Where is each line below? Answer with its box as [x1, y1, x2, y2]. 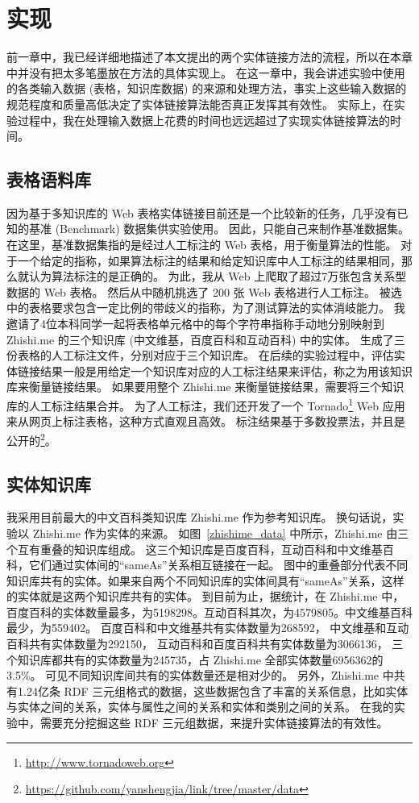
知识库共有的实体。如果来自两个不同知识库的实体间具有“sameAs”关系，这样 [6, 572, 404, 589]
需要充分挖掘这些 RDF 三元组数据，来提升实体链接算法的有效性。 [39, 714, 388, 731]
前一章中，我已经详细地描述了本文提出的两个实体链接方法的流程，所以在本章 [6, 48, 413, 65]
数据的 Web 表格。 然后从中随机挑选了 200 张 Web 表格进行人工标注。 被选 [6, 283, 402, 300]
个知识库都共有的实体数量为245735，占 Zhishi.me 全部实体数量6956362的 [6, 651, 384, 668]
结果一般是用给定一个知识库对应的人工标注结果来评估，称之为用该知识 [39, 362, 413, 379]
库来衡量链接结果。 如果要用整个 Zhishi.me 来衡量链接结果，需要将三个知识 [6, 378, 404, 395]
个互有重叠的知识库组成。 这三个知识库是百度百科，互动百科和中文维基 [6, 540, 383, 557]
